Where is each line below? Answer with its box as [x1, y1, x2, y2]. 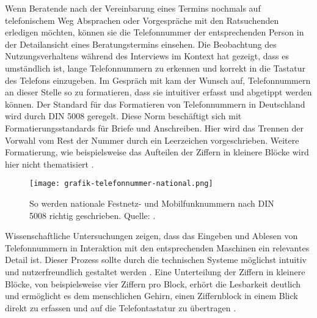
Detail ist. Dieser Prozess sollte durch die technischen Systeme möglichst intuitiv [5, 253, 307, 266]
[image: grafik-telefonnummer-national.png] [29, 179, 213, 188]
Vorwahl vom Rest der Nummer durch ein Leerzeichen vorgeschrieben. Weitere [5, 133, 299, 146]
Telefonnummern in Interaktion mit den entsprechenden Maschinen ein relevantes [5, 241, 310, 254]
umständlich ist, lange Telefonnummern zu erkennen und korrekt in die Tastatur [5, 61, 306, 74]
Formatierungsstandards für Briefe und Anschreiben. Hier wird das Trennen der [5, 121, 304, 134]
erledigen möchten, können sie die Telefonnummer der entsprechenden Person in [5, 26, 304, 39]
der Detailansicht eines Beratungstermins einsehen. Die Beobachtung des [5, 37, 277, 50]
